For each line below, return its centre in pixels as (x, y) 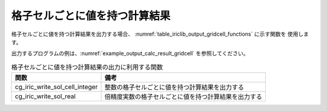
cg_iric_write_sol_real (45, 96)
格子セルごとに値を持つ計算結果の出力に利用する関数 (87, 67)
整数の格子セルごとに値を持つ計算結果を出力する (174, 87)
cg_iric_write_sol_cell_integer (56, 87)
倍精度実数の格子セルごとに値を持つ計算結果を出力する (183, 97)
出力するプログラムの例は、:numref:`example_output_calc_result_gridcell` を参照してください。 (130, 53)
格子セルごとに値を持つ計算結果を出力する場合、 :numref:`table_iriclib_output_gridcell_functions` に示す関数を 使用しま (160, 34)
